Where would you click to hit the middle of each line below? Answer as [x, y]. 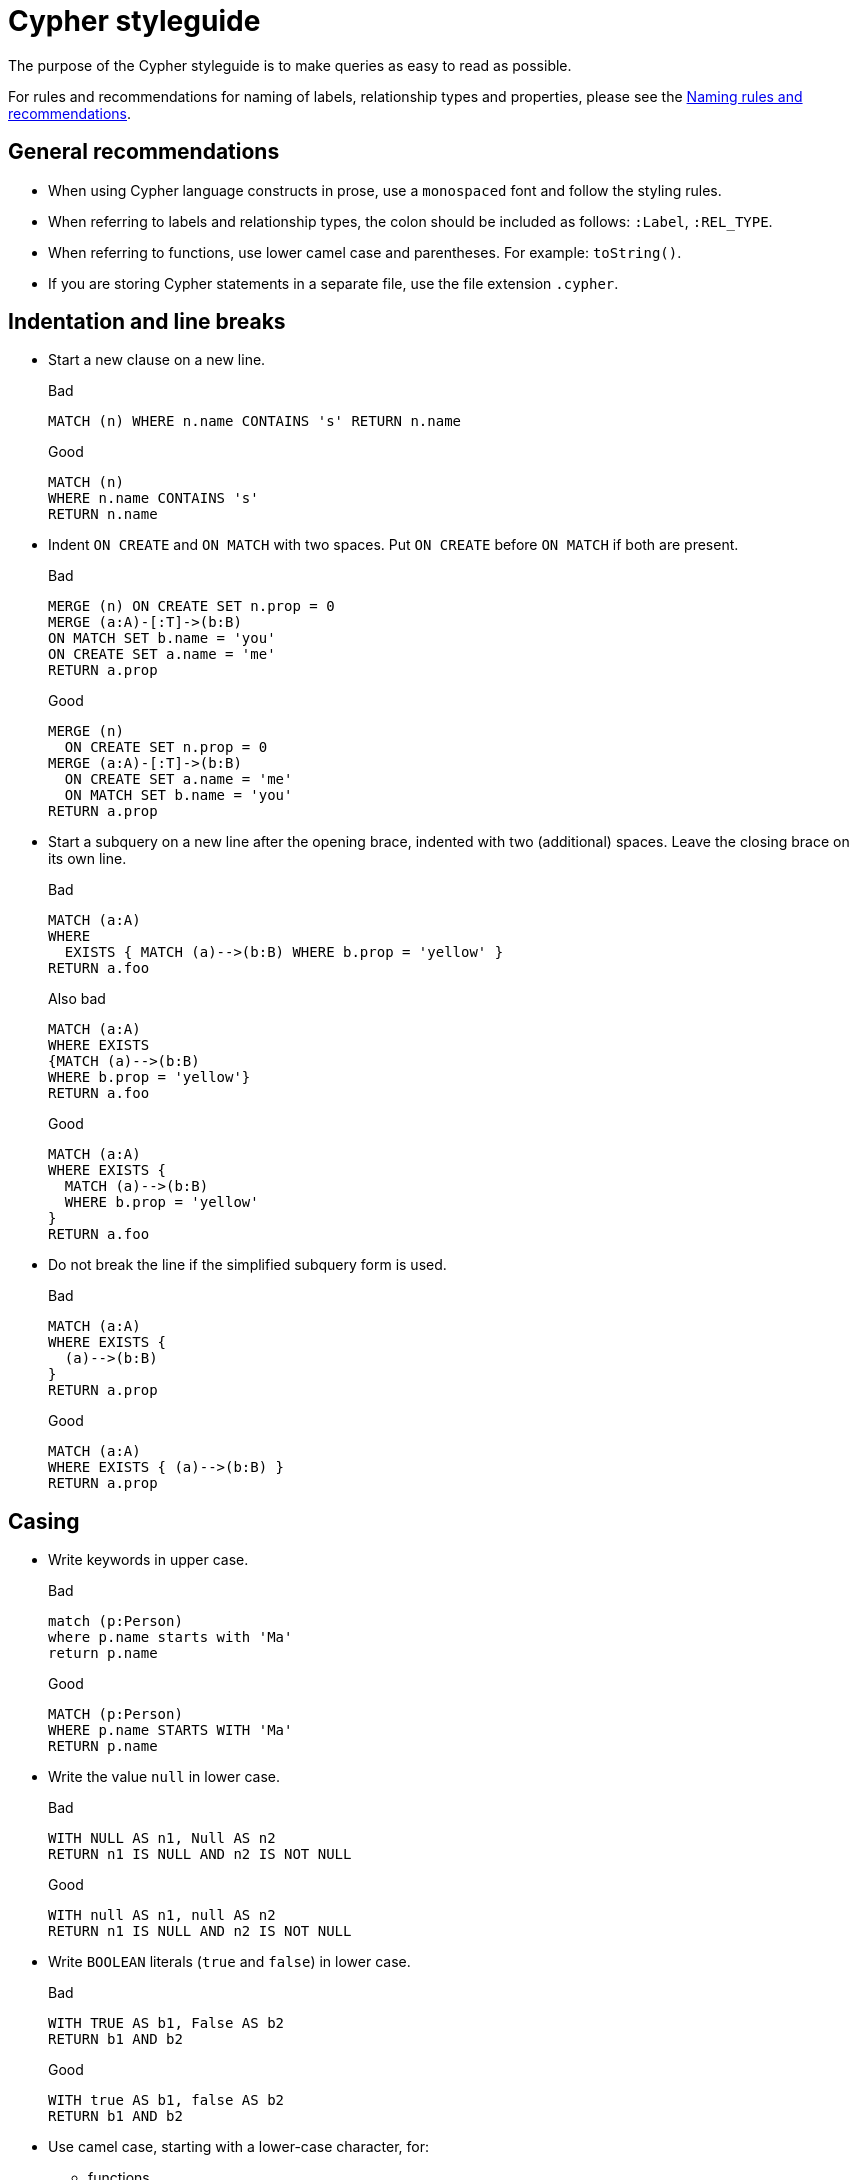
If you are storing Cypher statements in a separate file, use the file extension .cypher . [333, 283]
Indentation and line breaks [147, 322]
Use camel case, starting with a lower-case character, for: [239, 2147]
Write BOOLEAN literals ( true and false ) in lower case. [229, 1962]
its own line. [87, 859]
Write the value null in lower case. [164, 1777]
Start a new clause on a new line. [157, 360]
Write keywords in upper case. [148, 1560]
